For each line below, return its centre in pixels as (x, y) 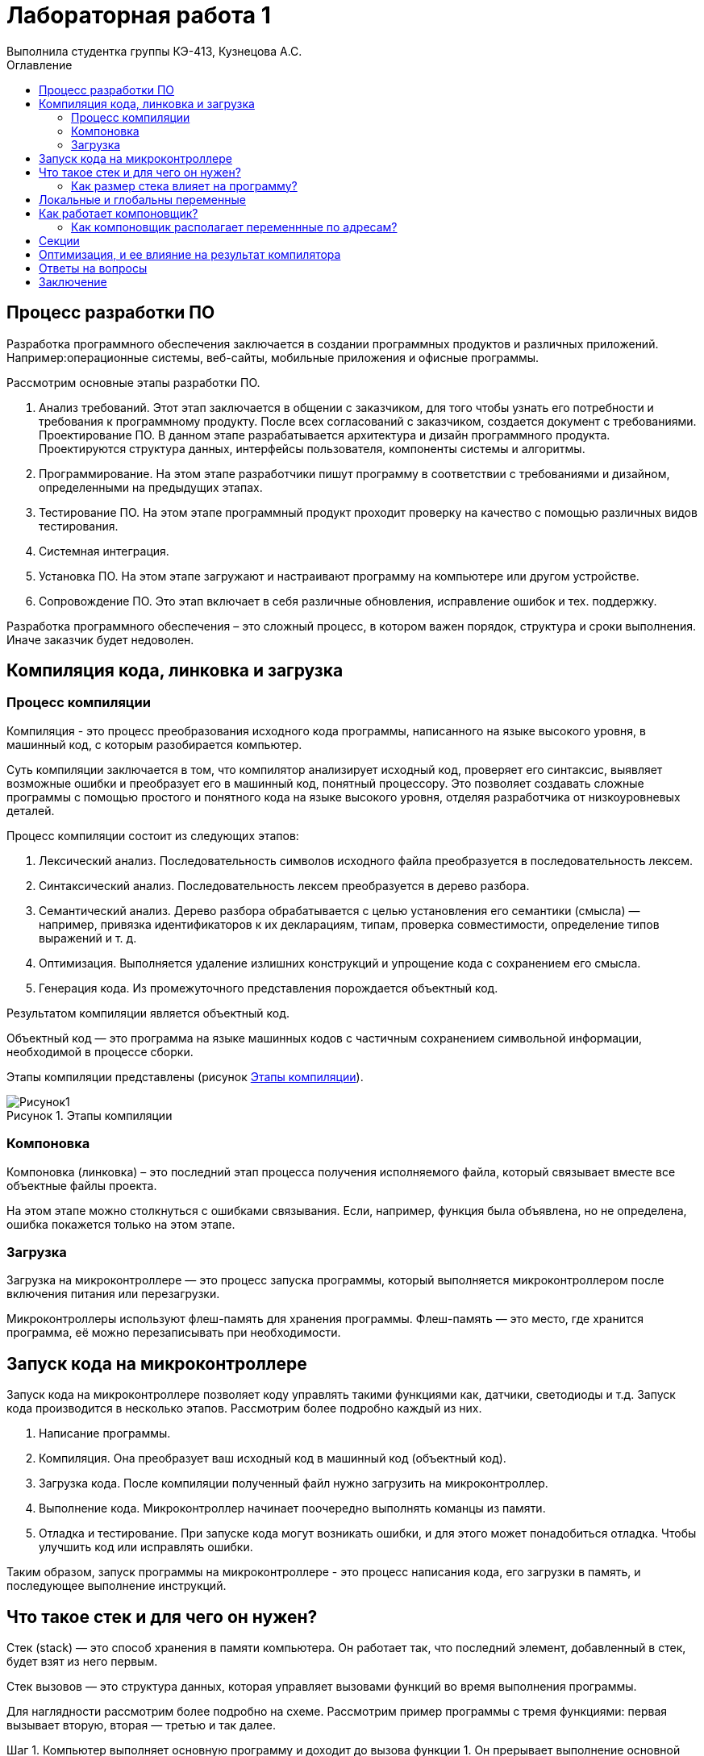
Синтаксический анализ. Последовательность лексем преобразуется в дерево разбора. (284, 885)
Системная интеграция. (104, 551)
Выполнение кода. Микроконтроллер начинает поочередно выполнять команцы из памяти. (292, 1508)
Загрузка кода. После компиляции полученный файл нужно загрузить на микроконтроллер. (294, 1483)
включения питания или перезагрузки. (113, 1294)
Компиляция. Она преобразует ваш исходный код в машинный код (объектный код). (273, 1458)
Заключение (73, 281)
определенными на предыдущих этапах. (151, 487)
